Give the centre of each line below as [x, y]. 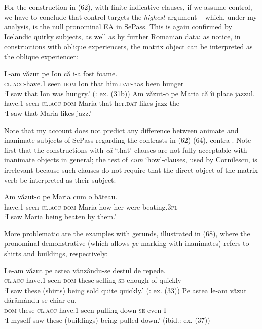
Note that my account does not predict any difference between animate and [121, 130]
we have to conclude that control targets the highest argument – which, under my [131, 16]
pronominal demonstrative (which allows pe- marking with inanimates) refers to [127, 243]
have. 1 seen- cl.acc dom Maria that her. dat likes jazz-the [92, 103]
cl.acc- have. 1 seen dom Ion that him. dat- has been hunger [94, 83]
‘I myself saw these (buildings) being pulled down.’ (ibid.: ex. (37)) [107, 320]
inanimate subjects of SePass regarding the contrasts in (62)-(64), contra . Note [128, 140]
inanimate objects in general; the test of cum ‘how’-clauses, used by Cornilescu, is [131, 160]
